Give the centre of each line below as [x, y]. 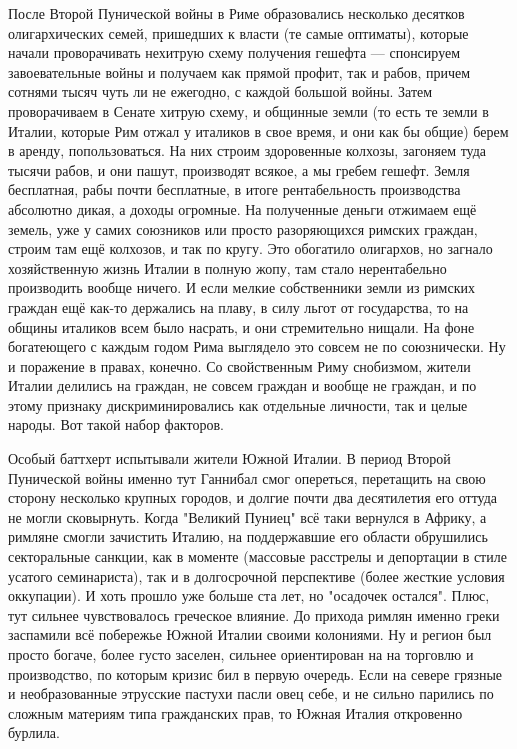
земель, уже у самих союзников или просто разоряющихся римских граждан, [243, 228]
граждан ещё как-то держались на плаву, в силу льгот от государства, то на [238, 306]
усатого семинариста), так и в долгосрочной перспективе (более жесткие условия [256, 575]
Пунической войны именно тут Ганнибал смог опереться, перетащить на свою [247, 477]
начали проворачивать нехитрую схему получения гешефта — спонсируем [234, 52]
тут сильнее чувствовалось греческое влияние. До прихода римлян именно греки [254, 614]
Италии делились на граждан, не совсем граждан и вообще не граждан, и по [242, 385]
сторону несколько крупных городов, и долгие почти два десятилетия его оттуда [253, 497]
